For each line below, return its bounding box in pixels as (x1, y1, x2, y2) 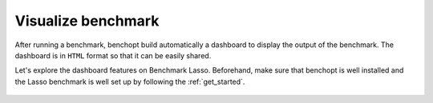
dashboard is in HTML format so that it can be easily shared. (14, 50, 212, 60)
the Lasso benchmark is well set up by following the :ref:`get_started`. (14, 77, 245, 86)
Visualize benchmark (14, 12, 160, 30)
